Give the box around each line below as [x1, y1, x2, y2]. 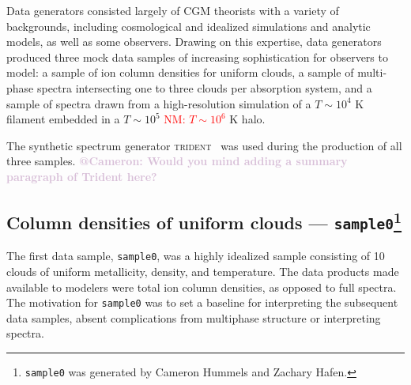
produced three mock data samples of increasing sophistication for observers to [6, 48, 388, 65]
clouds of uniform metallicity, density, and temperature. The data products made [6, 262, 399, 279]
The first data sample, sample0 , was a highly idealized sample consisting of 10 [6, 247, 385, 264]
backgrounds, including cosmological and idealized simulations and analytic [6, 17, 371, 34]
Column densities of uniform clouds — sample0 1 [6, 206, 402, 234]
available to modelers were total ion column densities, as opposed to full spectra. [6, 278, 397, 295]
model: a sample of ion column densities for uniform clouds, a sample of [6, 64, 354, 81]
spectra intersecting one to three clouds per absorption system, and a [36, 79, 372, 96]
